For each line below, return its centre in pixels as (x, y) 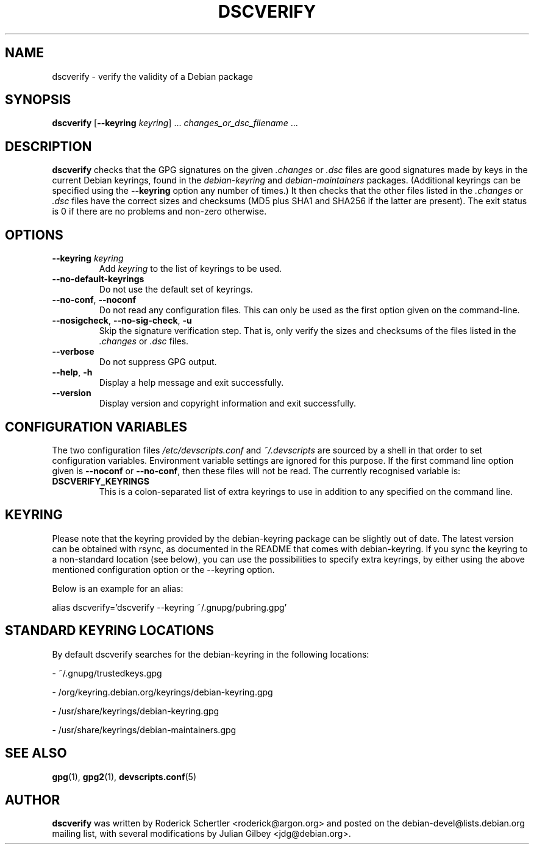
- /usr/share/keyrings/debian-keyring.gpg (136, 711)
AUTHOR (33, 800)
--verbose (73, 352)
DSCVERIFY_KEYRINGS (101, 481)
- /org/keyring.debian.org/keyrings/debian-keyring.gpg (162, 692)
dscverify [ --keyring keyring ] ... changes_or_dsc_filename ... (175, 123)
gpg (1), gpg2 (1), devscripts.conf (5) (124, 776)
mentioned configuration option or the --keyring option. (163, 569)
